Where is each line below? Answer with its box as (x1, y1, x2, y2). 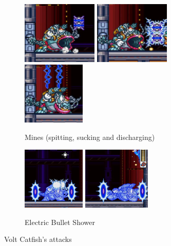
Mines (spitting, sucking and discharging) (25, 131, 155, 142)
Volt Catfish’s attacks (4, 234, 72, 244)
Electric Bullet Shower (25, 216, 95, 227)
